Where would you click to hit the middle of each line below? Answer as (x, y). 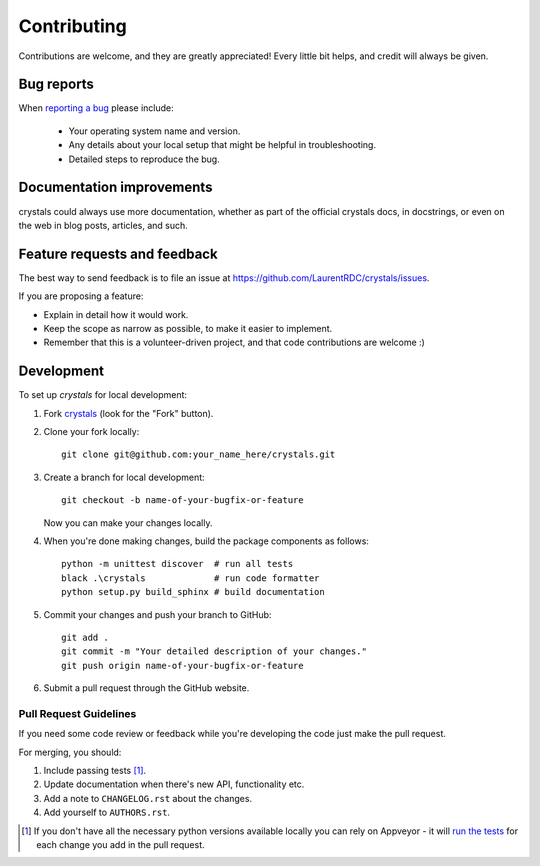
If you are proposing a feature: (81, 296)
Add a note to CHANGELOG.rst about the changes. (148, 798)
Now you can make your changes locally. (128, 522)
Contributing (72, 26)
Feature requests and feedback (118, 253)
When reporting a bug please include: (96, 108)
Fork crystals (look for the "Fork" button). (128, 413)
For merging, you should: (70, 752)
